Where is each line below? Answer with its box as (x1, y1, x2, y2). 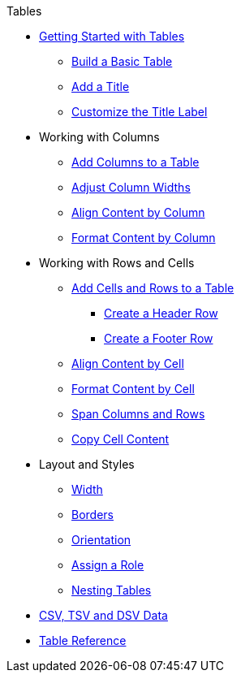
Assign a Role (71, 558, 144, 572)
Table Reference (39, 634, 127, 647)
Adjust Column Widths (71, 180, 191, 194)
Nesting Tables (71, 583, 152, 597)
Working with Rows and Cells (39, 256, 195, 270)
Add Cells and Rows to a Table (71, 281, 235, 295)
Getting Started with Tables (39, 29, 185, 43)
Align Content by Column (71, 205, 205, 219)
